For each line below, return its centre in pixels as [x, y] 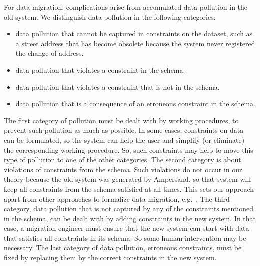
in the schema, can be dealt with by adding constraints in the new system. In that [130, 218]
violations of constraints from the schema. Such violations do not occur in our [123, 169]
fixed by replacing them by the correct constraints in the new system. [110, 258]
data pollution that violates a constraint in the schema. [100, 69]
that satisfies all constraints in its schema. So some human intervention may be [125, 238]
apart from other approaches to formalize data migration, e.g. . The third [117, 199]
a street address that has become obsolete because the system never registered [135, 43]
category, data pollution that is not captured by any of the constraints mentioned [129, 209]
